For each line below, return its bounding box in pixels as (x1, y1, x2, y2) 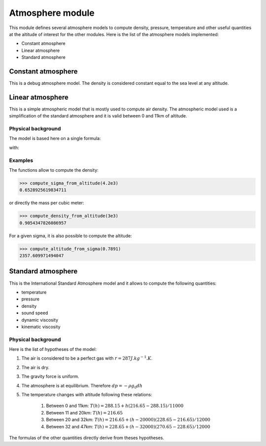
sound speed (21, 310, 48, 316)
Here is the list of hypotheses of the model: (9, 346, 97, 352)
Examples (9, 157, 33, 164)
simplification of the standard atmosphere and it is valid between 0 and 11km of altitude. (9, 113, 187, 119)
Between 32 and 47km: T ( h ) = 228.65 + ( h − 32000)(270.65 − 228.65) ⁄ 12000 (46, 423, 210, 429)
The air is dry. (21, 364, 49, 370)
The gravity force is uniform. (21, 373, 79, 379)
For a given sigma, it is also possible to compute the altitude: (9, 232, 133, 239)
